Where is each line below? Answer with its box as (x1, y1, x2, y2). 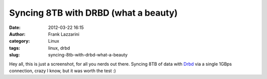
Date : (9, 25, 21, 30)
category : (9, 38, 30, 44)
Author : (9, 31, 26, 37)
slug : (9, 52, 20, 58)
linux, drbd (48, 45, 70, 51)
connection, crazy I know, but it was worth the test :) (9, 68, 116, 74)
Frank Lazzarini (48, 31, 80, 37)
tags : (9, 45, 20, 51)
